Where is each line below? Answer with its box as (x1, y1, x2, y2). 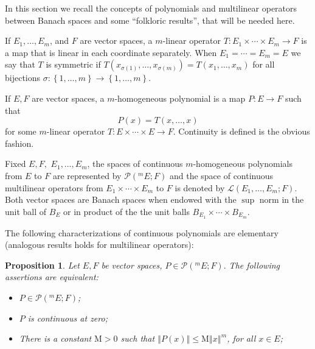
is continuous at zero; (27, 311, 108, 324)
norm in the (259, 193, 304, 206)
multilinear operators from (5, 181, 103, 194)
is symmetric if (46, 58, 101, 71)
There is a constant (19, 332, 92, 345)
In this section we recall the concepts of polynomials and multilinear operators (5, 2, 297, 14)
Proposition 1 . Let (5, 258, 80, 271)
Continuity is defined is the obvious (178, 125, 310, 138)
